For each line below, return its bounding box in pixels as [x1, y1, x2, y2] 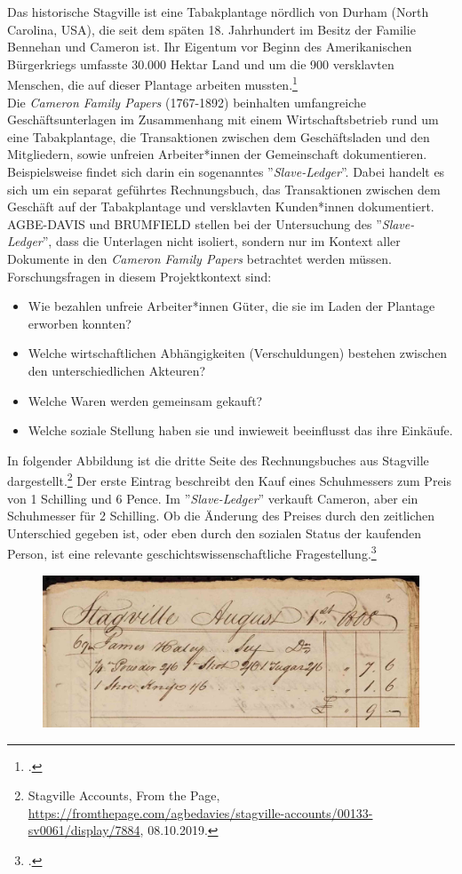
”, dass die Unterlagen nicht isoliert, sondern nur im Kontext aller [42, 232, 401, 250]
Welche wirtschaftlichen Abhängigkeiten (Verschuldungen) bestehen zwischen [28, 344, 448, 362]
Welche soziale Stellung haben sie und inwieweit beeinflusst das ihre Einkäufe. [28, 421, 453, 440]
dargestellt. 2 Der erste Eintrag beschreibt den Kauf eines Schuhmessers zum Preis [7, 469, 452, 489]
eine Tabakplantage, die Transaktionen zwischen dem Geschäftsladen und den [7, 127, 430, 146]
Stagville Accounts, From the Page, [28, 786, 220, 805]
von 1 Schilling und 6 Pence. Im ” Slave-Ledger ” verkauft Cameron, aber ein [7, 489, 418, 507]
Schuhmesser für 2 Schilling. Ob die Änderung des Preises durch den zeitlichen [7, 506, 435, 525]
